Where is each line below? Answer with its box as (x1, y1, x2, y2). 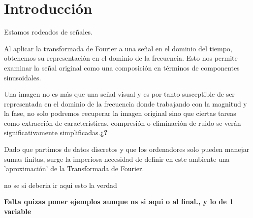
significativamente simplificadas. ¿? (4, 127, 108, 138)
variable (4, 206, 32, 217)
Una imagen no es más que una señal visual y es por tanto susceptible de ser (4, 89, 235, 99)
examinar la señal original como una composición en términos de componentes (4, 62, 240, 73)
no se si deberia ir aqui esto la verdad (4, 180, 117, 190)
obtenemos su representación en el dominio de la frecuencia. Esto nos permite (4, 53, 238, 63)
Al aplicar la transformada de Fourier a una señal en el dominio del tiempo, (4, 43, 232, 53)
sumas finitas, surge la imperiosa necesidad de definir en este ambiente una (4, 153, 230, 164)
